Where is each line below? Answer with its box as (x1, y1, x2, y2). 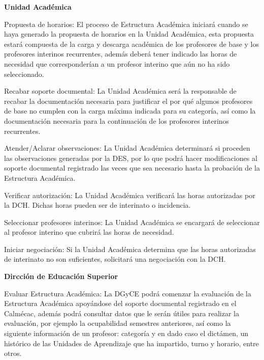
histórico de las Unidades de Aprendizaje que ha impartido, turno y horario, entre (4, 338, 259, 348)
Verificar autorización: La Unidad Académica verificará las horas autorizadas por (4, 189, 255, 200)
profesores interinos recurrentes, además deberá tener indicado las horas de (4, 48, 237, 59)
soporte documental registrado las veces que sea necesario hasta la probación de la (4, 162, 260, 173)
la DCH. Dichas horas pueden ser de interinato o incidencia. (4, 200, 191, 210)
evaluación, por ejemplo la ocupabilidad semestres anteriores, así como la (4, 318, 231, 328)
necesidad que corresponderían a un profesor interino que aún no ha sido (4, 58, 230, 69)
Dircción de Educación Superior (4, 271, 118, 282)
